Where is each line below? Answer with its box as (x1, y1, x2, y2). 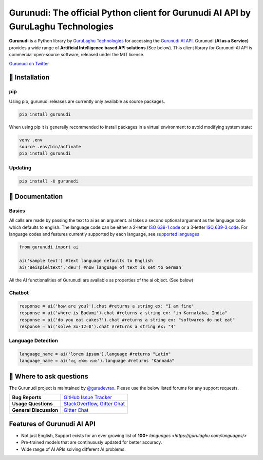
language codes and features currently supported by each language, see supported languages (9, 231, 200, 237)
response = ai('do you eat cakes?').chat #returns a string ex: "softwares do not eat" (19, 317, 235, 322)
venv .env (19, 137, 43, 142)
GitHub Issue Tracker (63, 394, 112, 401)
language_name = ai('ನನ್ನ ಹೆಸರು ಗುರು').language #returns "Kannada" (19, 358, 175, 363)
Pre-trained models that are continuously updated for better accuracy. (21, 440, 162, 445)
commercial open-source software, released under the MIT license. (9, 52, 145, 58)
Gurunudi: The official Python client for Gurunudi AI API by (9, 7, 251, 18)
